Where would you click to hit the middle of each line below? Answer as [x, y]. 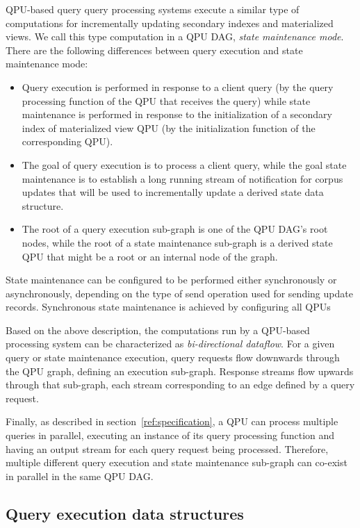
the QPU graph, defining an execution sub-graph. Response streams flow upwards [180, 371]
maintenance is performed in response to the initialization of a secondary [177, 114]
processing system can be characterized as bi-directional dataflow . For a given [170, 344]
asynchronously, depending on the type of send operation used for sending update [179, 293]
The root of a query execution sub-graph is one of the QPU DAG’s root [175, 229]
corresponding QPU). [67, 141]
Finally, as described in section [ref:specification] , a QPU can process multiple [172, 421]
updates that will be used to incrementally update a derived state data [173, 192]
